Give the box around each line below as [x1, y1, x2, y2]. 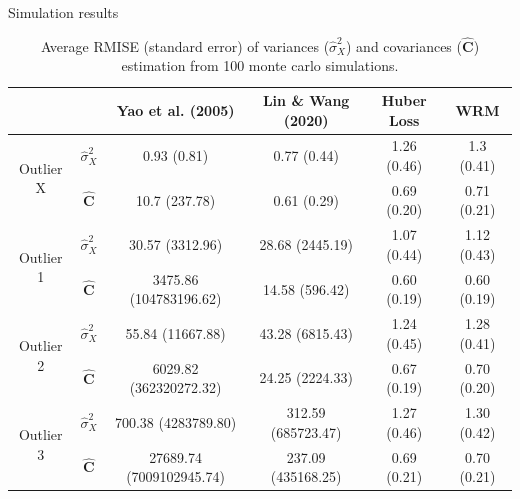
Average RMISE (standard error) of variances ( [40, 35, 330, 56]
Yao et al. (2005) [116, 99, 235, 120]
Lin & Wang [262, 90, 350, 110]
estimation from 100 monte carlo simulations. [121, 55, 399, 76]
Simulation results [8, 2, 119, 22]
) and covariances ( [346, 35, 462, 56]
